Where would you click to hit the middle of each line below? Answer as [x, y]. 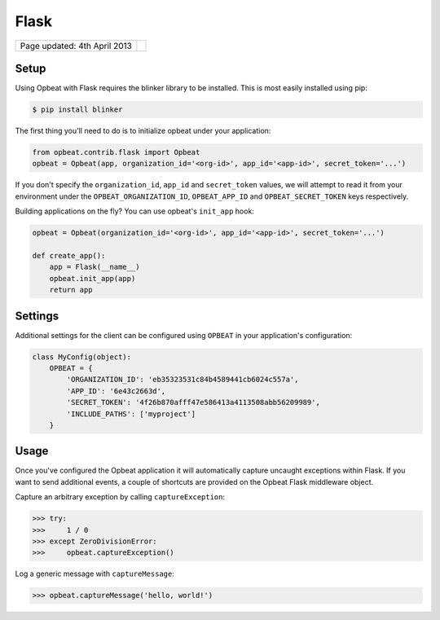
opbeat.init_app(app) [92, 278]
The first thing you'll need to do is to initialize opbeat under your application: [143, 131]
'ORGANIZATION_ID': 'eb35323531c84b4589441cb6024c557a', [183, 380]
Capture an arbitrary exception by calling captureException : [120, 497]
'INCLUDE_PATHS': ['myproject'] [131, 414]
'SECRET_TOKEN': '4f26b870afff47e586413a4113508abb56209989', [194, 402]
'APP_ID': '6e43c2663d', [116, 391]
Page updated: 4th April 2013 [76, 46]
